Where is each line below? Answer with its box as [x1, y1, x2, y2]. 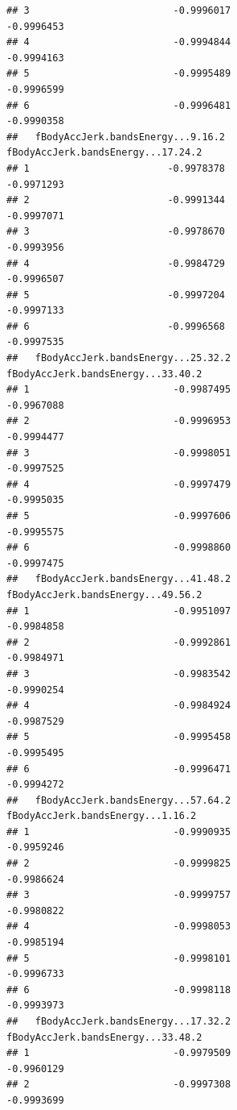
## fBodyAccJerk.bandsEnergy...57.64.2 [6, 794, 231, 806]
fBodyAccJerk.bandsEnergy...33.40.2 [6, 368, 202, 380]
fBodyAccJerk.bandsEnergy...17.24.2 [6, 147, 202, 159]
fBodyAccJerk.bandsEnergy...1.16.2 [6, 810, 197, 822]
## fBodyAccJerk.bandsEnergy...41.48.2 [6, 573, 231, 585]
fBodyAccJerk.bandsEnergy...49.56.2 [6, 588, 202, 601]
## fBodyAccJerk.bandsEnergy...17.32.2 [6, 1016, 231, 1027]
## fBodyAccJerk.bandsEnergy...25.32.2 [6, 352, 231, 364]
